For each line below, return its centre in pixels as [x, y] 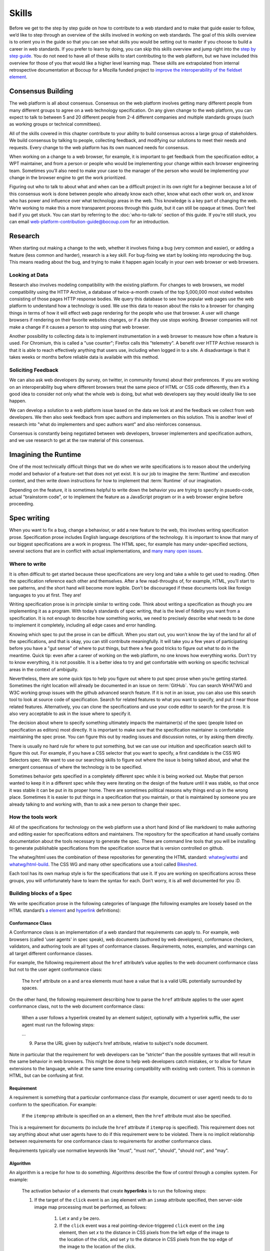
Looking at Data [29, 275]
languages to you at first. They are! [45, 595]
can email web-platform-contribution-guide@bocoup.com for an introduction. [89, 222]
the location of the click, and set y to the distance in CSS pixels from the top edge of [146, 1239]
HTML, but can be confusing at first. [47, 1075]
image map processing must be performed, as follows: [90, 1207]
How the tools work [33, 817]
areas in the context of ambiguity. [44, 669]
